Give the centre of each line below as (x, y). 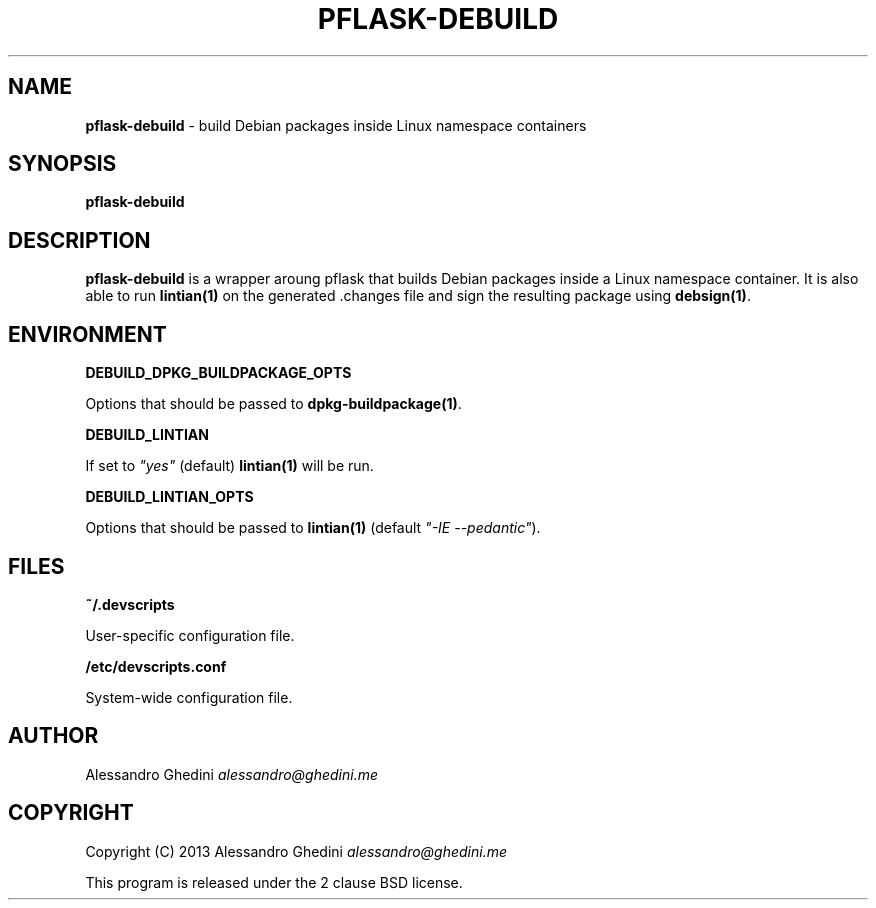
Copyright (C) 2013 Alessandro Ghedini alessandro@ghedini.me (296, 851)
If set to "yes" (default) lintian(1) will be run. (229, 466)
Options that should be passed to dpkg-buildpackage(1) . (273, 404)
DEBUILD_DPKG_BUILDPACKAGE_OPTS (218, 373)
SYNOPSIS (62, 164)
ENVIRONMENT (87, 334)
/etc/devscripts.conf (156, 666)
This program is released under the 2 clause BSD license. (274, 882)
